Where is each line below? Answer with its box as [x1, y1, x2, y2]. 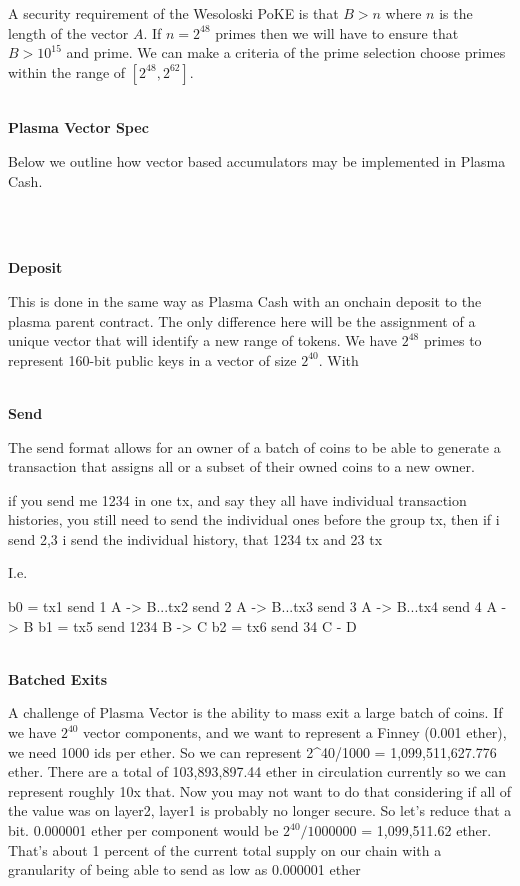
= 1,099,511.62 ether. [361, 820, 492, 840]
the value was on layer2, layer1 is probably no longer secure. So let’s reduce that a [8, 800, 512, 821]
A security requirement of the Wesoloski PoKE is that [8, 3, 339, 23]
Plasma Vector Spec [8, 117, 149, 138]
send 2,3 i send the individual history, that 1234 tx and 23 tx [8, 528, 383, 549]
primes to [423, 330, 482, 351]
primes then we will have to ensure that [215, 22, 459, 43]
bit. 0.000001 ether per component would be [8, 820, 279, 840]
